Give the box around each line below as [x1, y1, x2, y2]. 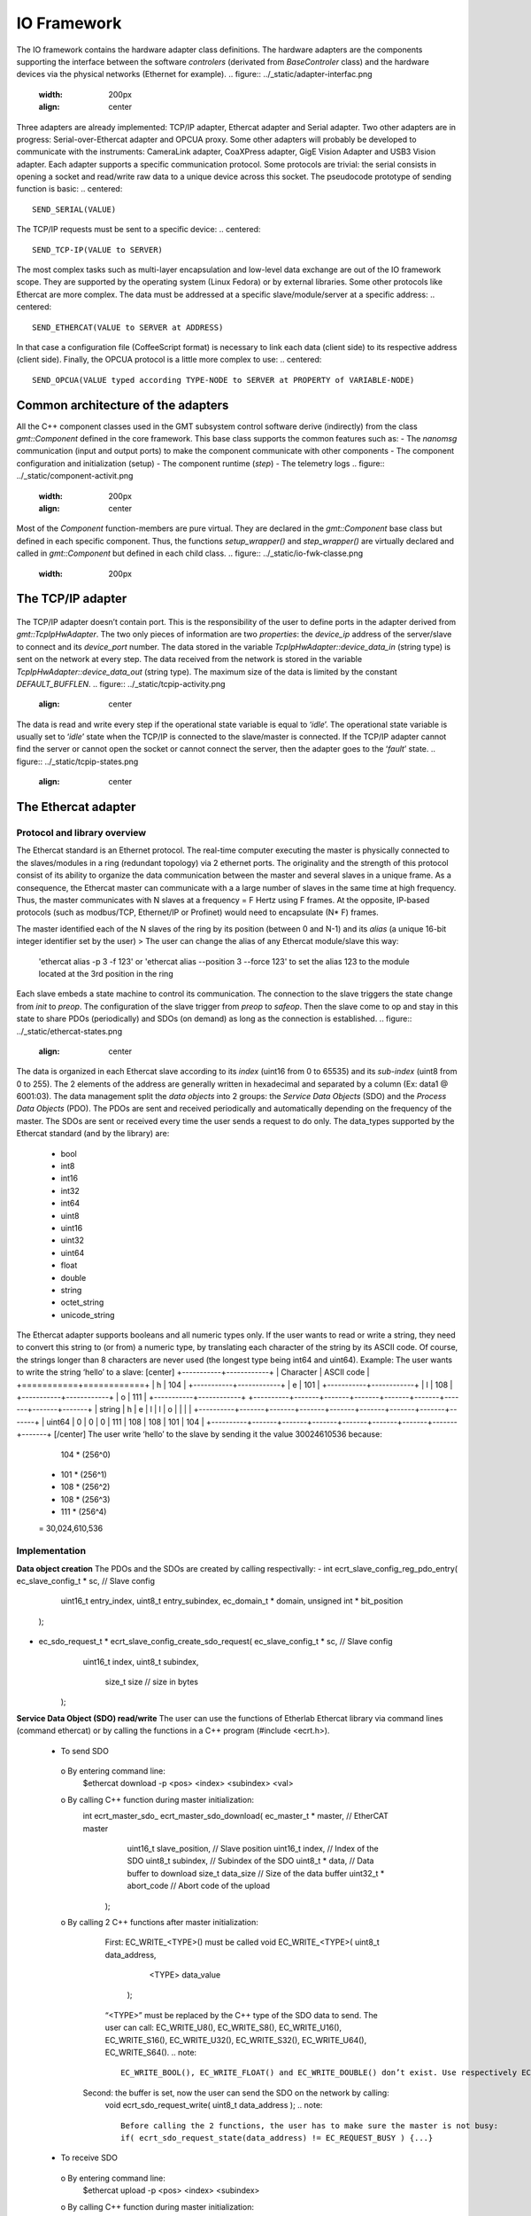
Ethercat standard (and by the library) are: [16, 1128, 170, 1139]
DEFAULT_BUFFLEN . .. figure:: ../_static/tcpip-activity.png [16, 678, 226, 689]
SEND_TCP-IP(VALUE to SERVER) [32, 245, 164, 254]
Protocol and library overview [16, 827, 146, 839]
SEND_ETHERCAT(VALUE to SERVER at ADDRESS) [32, 322, 224, 332]
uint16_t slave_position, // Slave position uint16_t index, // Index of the [127, 1843, 380, 1853]
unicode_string [60, 1309, 115, 1320]
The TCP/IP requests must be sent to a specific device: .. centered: [16, 224, 261, 235]
